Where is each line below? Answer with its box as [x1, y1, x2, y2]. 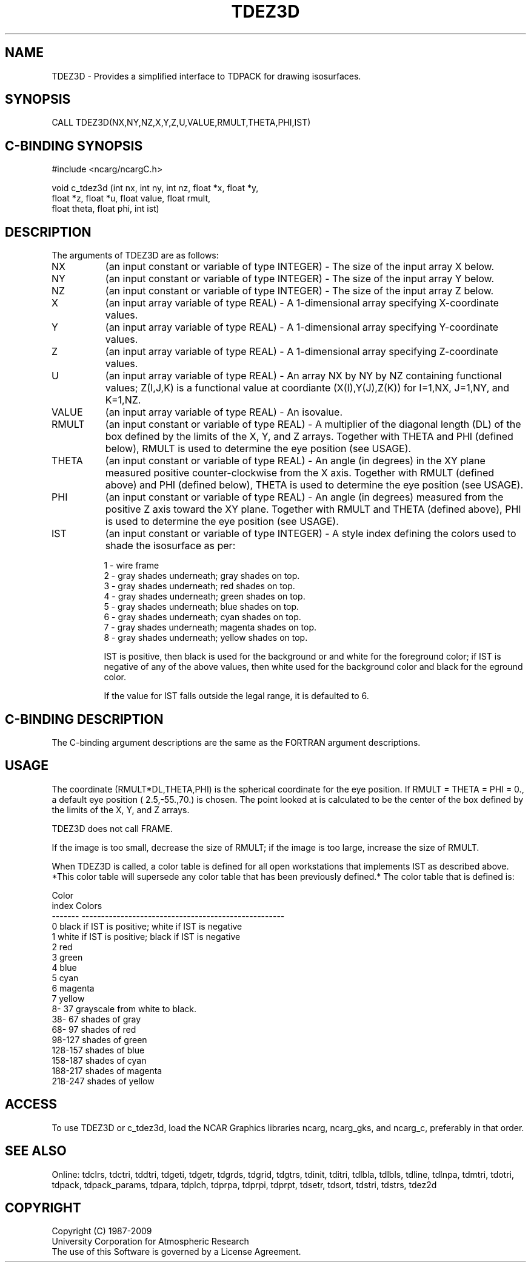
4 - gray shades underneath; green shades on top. [104, 591, 306, 602]
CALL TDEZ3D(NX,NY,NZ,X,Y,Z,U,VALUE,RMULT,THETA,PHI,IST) [52, 117, 311, 128]
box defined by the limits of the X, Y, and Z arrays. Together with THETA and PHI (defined [105, 430, 513, 443]
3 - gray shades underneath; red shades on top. [104, 581, 295, 592]
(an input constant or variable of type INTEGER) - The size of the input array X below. [105, 260, 495, 273]
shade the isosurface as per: [105, 539, 236, 552]
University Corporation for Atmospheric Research [52, 1236, 249, 1247]
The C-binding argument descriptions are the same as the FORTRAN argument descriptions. [52, 737, 421, 748]
